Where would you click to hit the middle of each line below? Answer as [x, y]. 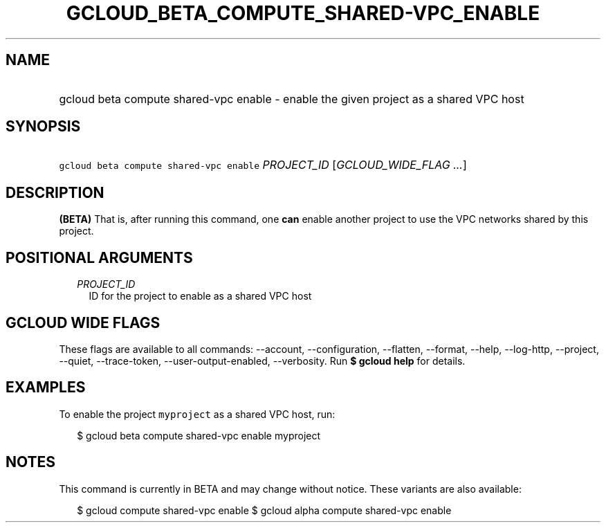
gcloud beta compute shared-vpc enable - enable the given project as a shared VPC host [292, 99]
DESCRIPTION [55, 192]
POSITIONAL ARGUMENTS [99, 257]
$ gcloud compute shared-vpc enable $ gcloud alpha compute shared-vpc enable [264, 510]
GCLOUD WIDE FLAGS [83, 322]
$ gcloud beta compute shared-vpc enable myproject [199, 435]
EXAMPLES [46, 388]
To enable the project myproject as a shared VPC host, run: [197, 414]
